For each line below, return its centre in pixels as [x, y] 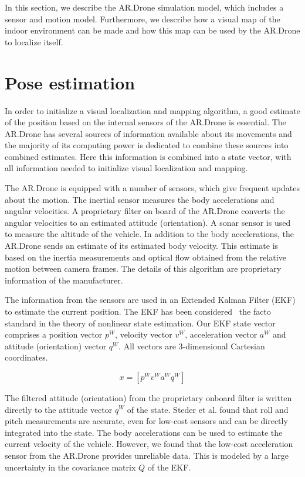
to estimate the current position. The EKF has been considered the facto [138, 311]
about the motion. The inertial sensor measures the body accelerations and [140, 199]
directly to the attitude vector [59, 409]
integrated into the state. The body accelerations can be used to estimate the [144, 432]
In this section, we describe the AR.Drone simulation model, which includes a [144, 7]
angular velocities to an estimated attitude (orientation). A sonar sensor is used [148, 222]
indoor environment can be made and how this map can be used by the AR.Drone [152, 30]
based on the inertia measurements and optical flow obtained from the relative [145, 257]
